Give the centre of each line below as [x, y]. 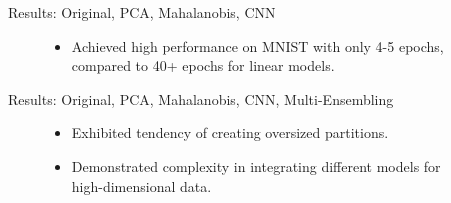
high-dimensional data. [141, 185]
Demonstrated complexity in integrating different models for [256, 165]
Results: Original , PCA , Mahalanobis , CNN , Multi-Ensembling [201, 98]
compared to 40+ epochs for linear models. [203, 65]
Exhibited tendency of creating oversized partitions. [230, 132]
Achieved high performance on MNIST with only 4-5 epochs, [257, 45]
